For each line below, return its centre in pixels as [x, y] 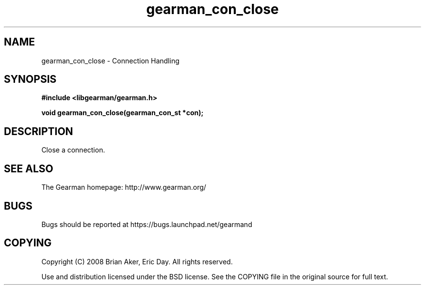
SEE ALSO [29, 168]
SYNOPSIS [30, 79]
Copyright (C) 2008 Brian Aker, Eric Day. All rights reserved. [137, 261]
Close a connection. [73, 150]
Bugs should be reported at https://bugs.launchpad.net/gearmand [147, 224]
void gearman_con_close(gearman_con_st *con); [123, 113]
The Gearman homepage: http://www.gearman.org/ [124, 187]
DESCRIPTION [39, 131]
